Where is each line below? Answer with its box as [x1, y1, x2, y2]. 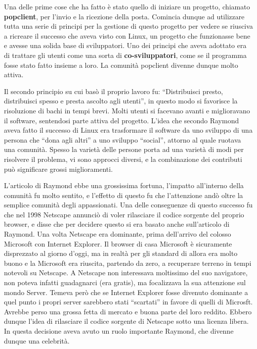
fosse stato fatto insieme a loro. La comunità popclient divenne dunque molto [4, 59, 238, 70]
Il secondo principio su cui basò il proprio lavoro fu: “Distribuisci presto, [4, 86, 223, 96]
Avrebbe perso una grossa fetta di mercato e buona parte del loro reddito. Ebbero [4, 306, 252, 316]
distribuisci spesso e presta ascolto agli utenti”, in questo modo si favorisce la [4, 96, 238, 106]
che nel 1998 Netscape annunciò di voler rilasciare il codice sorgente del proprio [4, 209, 244, 219]
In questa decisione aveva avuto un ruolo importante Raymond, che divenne [4, 326, 234, 336]
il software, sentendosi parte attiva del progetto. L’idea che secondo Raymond [4, 115, 239, 125]
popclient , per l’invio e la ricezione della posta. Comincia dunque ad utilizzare [4, 11, 245, 21]
